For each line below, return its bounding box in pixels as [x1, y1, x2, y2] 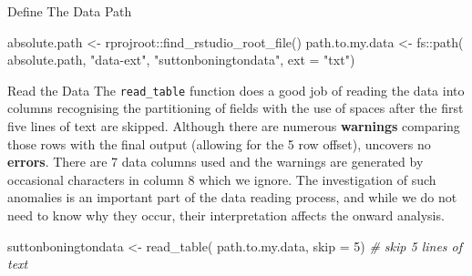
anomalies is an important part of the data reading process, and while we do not [7, 188, 457, 207]
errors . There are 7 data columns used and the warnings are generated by [7, 152, 424, 171]
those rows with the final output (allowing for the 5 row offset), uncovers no [7, 134, 431, 153]
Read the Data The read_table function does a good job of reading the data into [7, 80, 465, 99]
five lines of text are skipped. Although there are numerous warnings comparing [7, 117, 460, 136]
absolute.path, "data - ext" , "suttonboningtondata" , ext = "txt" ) [7, 50, 355, 69]
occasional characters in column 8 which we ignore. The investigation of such [7, 169, 436, 189]
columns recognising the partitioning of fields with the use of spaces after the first [7, 98, 464, 118]
